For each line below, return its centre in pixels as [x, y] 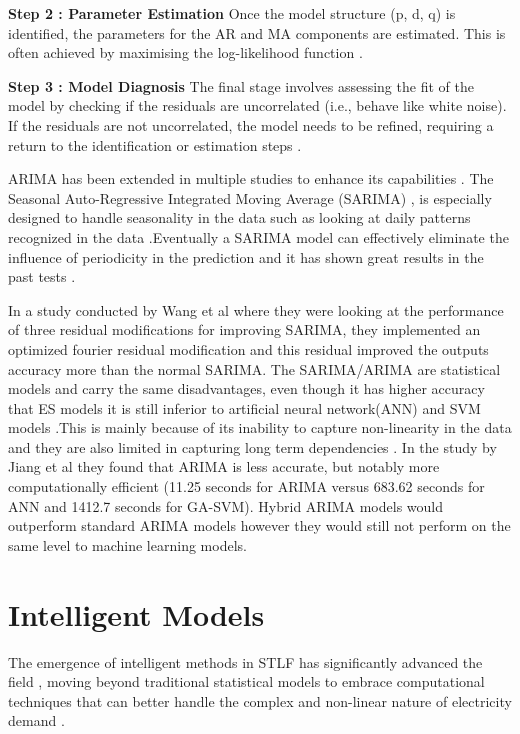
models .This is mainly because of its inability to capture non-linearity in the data [260, 427]
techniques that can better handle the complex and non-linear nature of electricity [260, 700]
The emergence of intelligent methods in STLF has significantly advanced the [245, 661]
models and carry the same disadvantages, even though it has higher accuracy [246, 388]
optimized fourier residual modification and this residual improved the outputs [248, 348]
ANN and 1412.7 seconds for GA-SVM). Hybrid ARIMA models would [226, 505]
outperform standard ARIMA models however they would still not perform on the [259, 525]
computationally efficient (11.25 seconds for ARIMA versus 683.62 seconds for [246, 486]
